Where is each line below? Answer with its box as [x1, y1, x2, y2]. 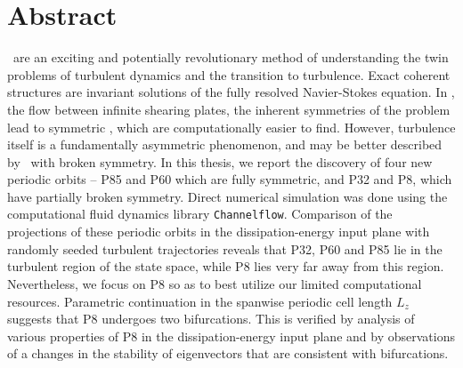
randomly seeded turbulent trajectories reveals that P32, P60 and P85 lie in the [7, 239, 443, 258]
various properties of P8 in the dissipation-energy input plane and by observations [7, 326, 455, 345]
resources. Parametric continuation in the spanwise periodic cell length [7, 292, 393, 310]
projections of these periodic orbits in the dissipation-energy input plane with [7, 222, 430, 241]
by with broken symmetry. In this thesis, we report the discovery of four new [7, 152, 433, 171]
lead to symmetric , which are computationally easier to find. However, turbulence [7, 117, 456, 136]
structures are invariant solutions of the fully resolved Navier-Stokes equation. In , [7, 83, 455, 101]
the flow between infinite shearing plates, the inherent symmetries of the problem [7, 100, 451, 118]
